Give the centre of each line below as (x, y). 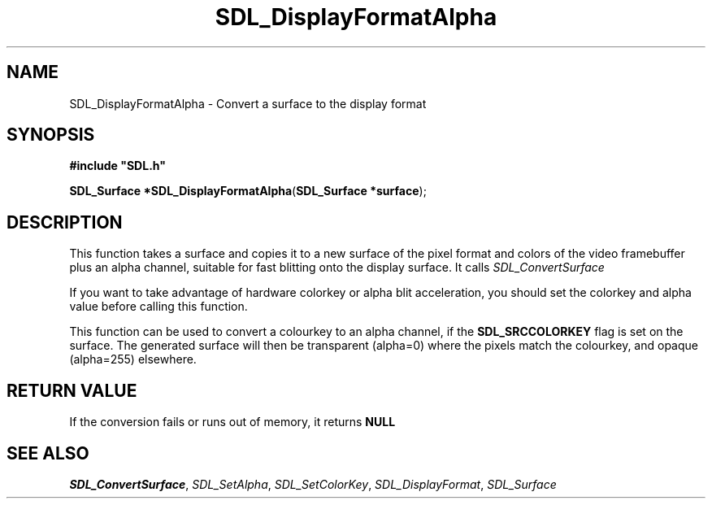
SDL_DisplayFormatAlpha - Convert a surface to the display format (248, 103)
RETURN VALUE (72, 390)
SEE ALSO (48, 453)
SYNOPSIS (51, 135)
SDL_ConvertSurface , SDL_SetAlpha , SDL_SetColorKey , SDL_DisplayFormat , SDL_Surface (313, 484)
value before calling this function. (158, 307)
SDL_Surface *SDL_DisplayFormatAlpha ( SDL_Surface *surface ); (248, 191)
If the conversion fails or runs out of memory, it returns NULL (232, 422)
